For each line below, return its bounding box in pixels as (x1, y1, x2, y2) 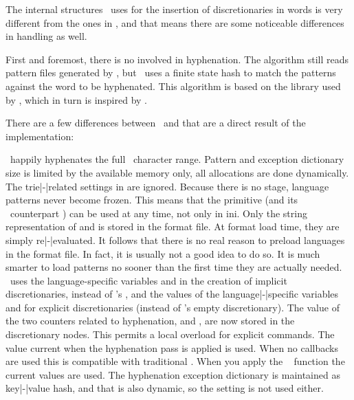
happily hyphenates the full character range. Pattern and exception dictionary (10, 152, 344, 166)
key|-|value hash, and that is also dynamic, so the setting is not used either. (5, 381, 324, 395)
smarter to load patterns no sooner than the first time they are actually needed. (5, 260, 342, 274)
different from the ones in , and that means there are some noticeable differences (5, 15, 344, 30)
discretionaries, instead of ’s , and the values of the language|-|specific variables (5, 287, 339, 301)
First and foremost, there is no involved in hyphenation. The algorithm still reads (5, 52, 349, 66)
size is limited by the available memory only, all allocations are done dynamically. (5, 165, 349, 179)
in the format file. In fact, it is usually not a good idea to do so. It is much (5, 246, 320, 260)
